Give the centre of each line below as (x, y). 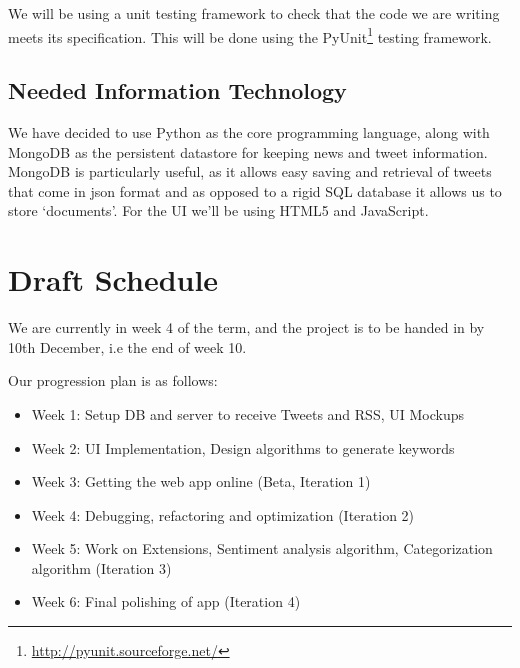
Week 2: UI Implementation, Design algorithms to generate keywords (243, 447)
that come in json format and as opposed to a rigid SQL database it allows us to (255, 190)
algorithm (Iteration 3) (101, 567)
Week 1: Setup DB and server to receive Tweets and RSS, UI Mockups (247, 413)
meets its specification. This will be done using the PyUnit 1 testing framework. (250, 35)
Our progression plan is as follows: (113, 380)
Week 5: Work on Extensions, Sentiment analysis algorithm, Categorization (262, 548)
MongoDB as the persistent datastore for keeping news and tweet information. (248, 151)
